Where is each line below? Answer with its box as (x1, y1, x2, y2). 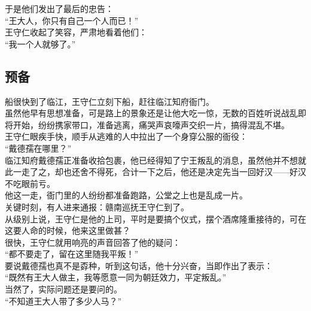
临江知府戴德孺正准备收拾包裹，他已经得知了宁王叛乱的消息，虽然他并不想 (5, 153, 298, 166)
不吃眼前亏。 (5, 177, 55, 189)
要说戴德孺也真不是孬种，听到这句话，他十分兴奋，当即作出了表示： (5, 259, 273, 271)
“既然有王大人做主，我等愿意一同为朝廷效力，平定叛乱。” (5, 271, 227, 283)
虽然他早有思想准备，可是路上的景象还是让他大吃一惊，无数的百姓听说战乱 (5, 107, 298, 119)
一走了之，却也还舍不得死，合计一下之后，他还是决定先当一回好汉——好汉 (13, 165, 306, 178)
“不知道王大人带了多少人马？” (5, 294, 122, 307)
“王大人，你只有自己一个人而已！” (5, 14, 139, 26)
